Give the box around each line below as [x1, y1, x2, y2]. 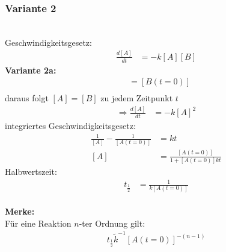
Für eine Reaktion [5, 216, 72, 229]
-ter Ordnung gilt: [79, 216, 145, 229]
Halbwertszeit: [5, 165, 57, 178]
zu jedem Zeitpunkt [100, 92, 173, 104]
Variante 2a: [5, 63, 56, 76]
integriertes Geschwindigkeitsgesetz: [5, 119, 136, 131]
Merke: [5, 205, 35, 218]
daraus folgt [5, 92, 49, 104]
